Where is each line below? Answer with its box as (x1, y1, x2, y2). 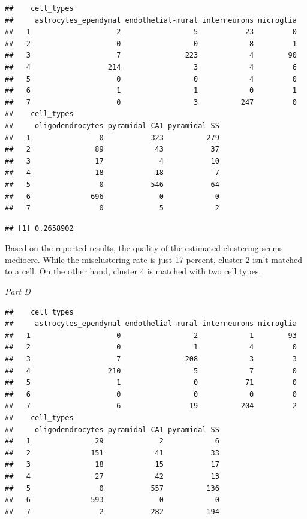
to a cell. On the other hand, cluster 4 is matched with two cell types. (5, 265, 261, 277)
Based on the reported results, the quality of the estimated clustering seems (5, 242, 283, 254)
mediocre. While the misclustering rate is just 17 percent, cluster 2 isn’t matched (5, 253, 303, 265)
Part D (5, 285, 31, 298)
